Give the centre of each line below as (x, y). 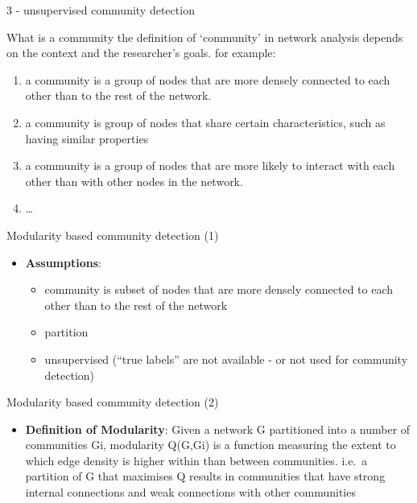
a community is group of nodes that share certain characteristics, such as (205, 122)
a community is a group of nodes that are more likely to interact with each (210, 165)
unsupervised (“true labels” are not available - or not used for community (226, 359)
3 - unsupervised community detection (101, 10)
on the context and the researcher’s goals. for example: (141, 53)
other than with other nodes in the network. (134, 181)
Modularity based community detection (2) (113, 402)
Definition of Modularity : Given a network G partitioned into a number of (218, 429)
